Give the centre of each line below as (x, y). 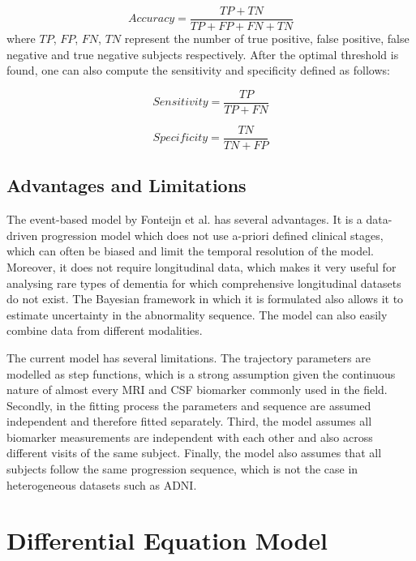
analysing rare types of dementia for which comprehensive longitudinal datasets (204, 283)
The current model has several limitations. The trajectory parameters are (189, 357)
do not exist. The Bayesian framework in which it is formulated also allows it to (205, 299)
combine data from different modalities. (105, 330)
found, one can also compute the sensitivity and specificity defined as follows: (198, 70)
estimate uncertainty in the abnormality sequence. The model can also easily (197, 314)
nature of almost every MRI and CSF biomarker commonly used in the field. (197, 390)
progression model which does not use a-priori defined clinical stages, (212, 235)
